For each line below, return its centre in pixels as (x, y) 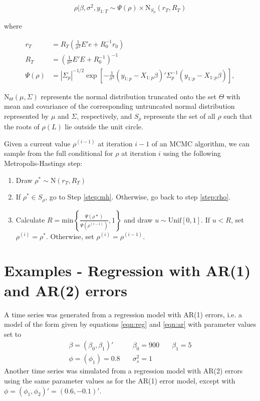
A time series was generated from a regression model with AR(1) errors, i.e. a (123, 314)
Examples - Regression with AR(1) (127, 270)
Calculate (30, 219)
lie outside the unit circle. (104, 127)
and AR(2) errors (66, 290)
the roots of (22, 127)
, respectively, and (104, 116)
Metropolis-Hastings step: (43, 163)
